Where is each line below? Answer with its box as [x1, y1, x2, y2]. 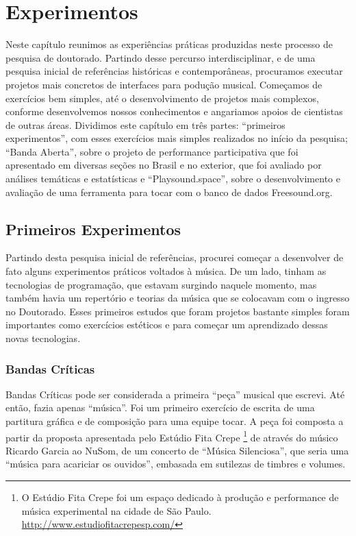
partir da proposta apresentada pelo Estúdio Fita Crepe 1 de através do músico [5, 428, 338, 444]
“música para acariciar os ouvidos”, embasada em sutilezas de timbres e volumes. [5, 456, 346, 471]
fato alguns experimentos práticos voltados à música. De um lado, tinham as [5, 264, 327, 278]
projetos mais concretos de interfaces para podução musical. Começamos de [5, 77, 322, 91]
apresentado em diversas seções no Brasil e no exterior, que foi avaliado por [5, 158, 322, 172]
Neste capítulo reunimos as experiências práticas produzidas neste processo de [5, 37, 333, 51]
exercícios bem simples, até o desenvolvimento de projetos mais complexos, [5, 90, 319, 105]
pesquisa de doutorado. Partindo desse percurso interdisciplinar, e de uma [5, 50, 316, 64]
